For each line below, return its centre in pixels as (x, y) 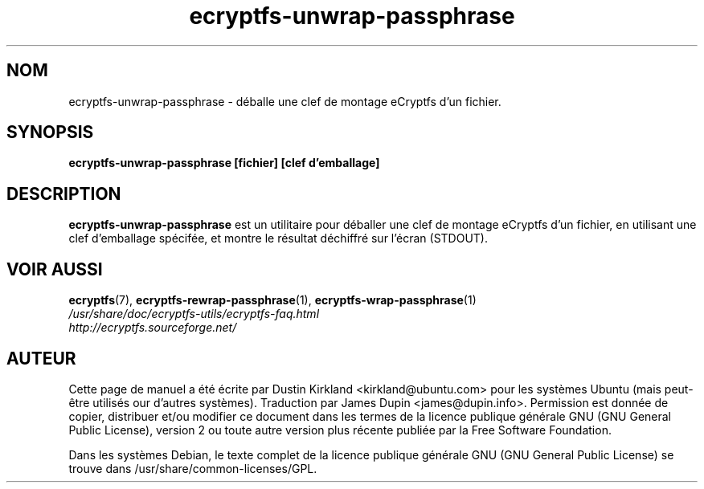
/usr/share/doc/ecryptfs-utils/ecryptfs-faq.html (194, 314)
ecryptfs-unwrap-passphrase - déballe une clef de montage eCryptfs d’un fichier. (285, 101)
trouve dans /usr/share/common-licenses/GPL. (193, 468)
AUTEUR (41, 358)
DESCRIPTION (64, 194)
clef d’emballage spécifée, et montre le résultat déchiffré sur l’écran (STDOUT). (278, 238)
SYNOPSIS (50, 132)
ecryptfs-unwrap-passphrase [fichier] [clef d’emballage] (224, 163)
